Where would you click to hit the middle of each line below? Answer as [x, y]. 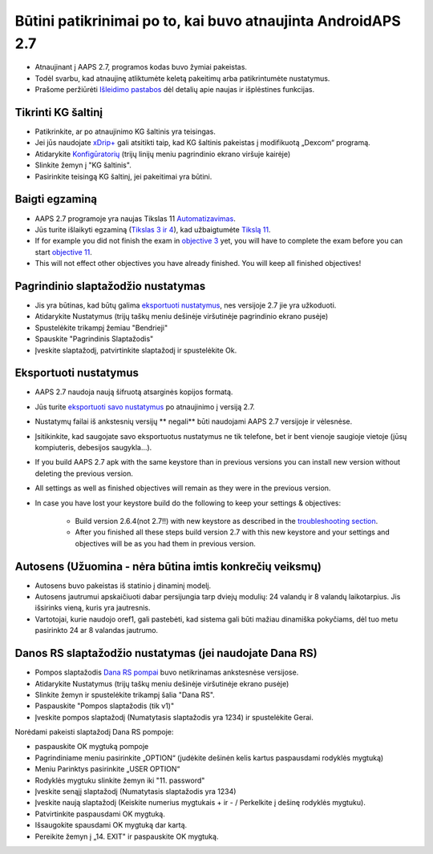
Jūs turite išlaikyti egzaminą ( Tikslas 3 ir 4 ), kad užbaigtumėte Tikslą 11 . [153, 229]
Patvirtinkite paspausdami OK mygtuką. [100, 814]
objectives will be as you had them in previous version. [165, 543]
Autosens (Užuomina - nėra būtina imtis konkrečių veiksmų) [168, 566]
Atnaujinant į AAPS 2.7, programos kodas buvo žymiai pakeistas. [141, 67]
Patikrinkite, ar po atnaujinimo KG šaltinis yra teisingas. [125, 131]
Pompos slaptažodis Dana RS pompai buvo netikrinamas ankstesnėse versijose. [167, 672]
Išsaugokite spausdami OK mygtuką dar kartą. [111, 825]
